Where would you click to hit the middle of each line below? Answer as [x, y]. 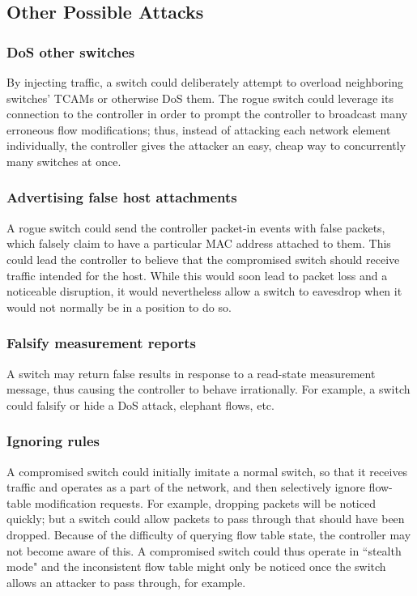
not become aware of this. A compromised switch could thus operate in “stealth [204, 550]
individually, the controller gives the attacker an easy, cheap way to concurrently [206, 145]
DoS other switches [71, 51]
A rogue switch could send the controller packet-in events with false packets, [196, 227]
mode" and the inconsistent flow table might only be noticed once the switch [196, 566]
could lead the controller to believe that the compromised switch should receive [203, 259]
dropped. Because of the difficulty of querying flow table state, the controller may [209, 534]
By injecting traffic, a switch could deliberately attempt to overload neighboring [205, 82]
